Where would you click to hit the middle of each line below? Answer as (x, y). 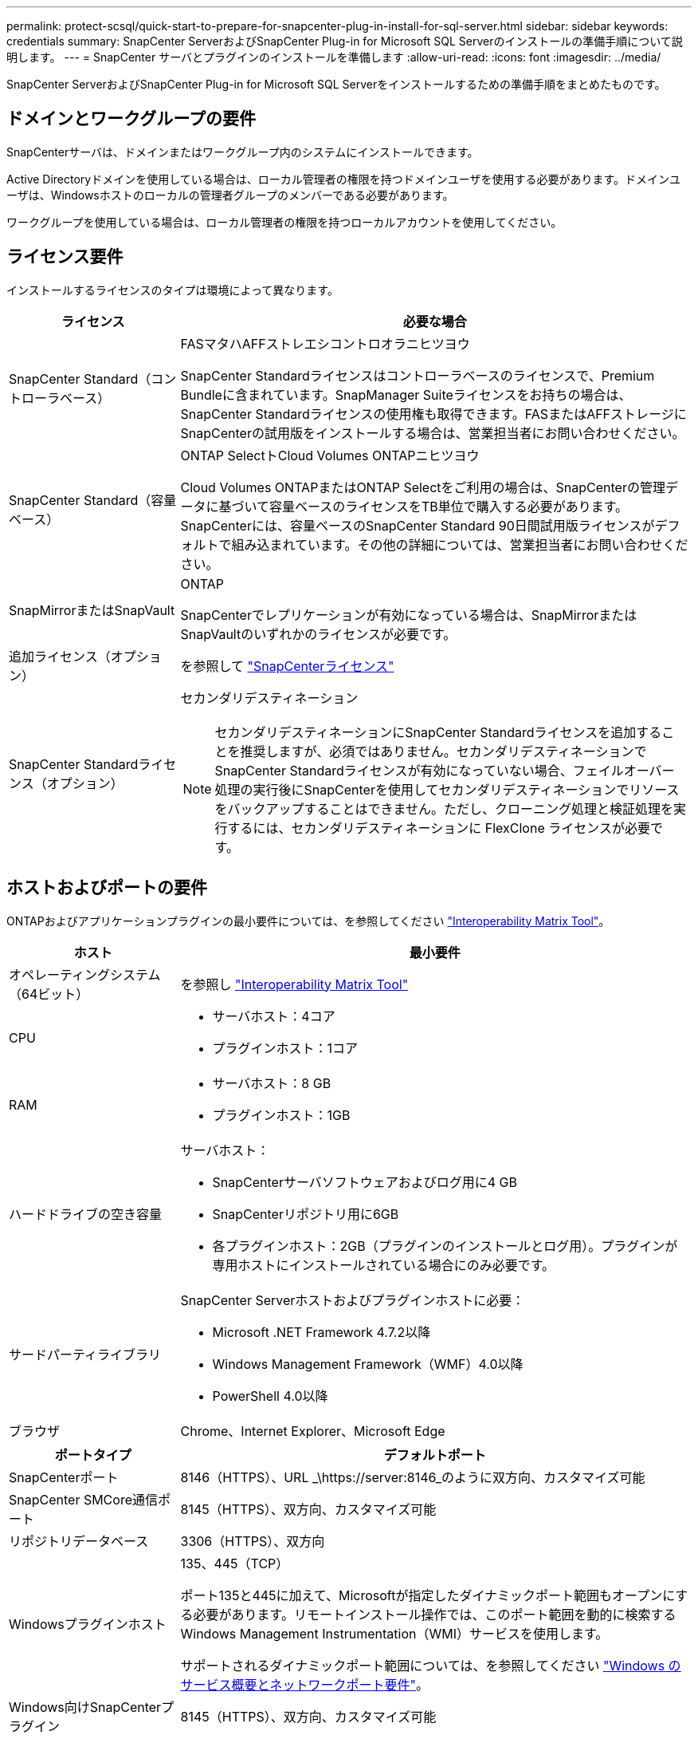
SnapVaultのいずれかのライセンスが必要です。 (318, 634)
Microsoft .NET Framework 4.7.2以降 (322, 1332)
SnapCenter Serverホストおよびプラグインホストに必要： (353, 1300)
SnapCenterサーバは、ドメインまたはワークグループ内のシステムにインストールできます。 (243, 152)
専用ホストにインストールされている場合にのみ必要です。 (384, 1265)
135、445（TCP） (235, 1563)
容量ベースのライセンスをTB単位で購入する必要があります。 (449, 506)
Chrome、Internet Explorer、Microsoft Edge (313, 1431)
